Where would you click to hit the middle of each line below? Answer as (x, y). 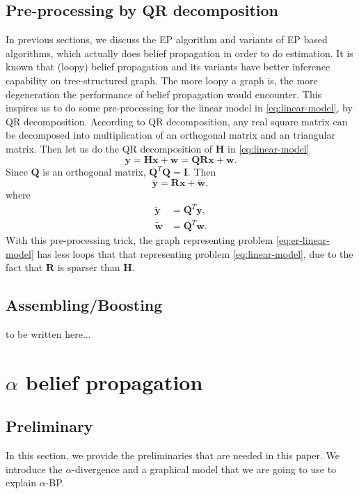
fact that (24, 267)
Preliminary (49, 426)
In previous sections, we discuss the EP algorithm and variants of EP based (167, 39)
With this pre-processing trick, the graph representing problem (139, 240)
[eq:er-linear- (303, 240)
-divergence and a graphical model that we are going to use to (204, 469)
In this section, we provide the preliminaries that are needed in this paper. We (173, 455)
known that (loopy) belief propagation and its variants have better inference (168, 67)
